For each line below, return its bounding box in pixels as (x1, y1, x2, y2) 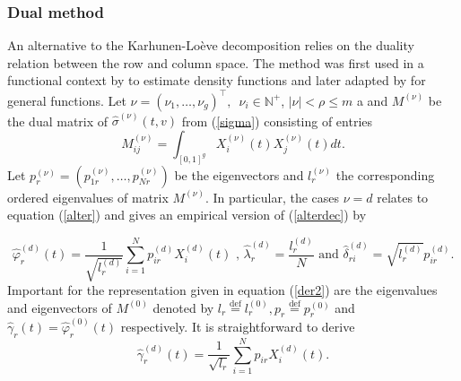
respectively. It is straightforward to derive (120, 317, 355, 336)
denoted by (152, 298, 214, 316)
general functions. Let (7, 91, 126, 109)
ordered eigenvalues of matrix (7, 187, 169, 206)
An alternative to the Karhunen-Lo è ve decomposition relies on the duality (7, 36, 414, 55)
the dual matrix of (7, 111, 109, 130)
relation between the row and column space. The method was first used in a (7, 53, 424, 72)
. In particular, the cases (204, 187, 340, 206)
